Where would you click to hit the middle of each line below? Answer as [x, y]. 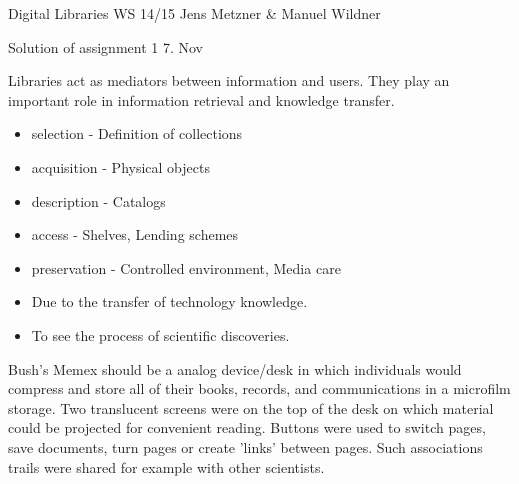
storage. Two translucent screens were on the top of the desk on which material [251, 407]
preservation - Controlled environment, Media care [186, 267]
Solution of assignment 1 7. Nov [106, 46]
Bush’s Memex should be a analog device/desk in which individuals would [235, 368]
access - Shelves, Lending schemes [135, 234]
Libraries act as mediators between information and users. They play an [229, 80]
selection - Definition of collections [137, 133]
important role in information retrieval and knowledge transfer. [201, 99]
